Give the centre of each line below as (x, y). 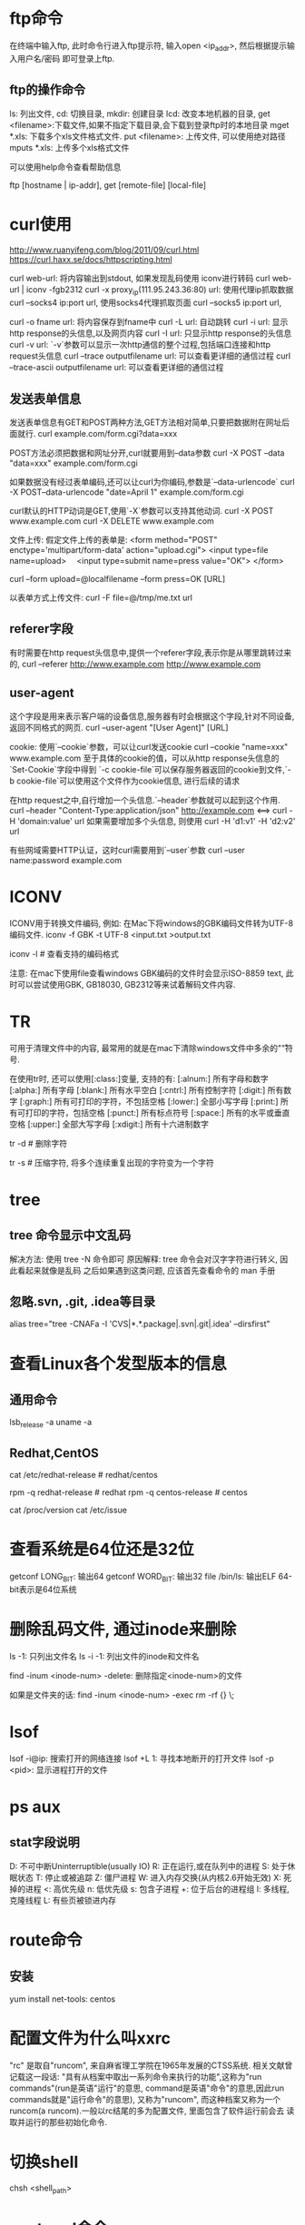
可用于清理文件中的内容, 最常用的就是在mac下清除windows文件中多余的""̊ (148, 1048)
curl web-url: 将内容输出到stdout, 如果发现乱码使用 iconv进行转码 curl (140, 279)
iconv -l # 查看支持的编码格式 (64, 953)
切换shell (44, 2162)
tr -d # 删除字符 (39, 1143)
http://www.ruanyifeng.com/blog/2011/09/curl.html (104, 250)
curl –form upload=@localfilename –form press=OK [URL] (118, 579)
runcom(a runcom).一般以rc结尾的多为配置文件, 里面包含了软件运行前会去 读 (152, 2111)
